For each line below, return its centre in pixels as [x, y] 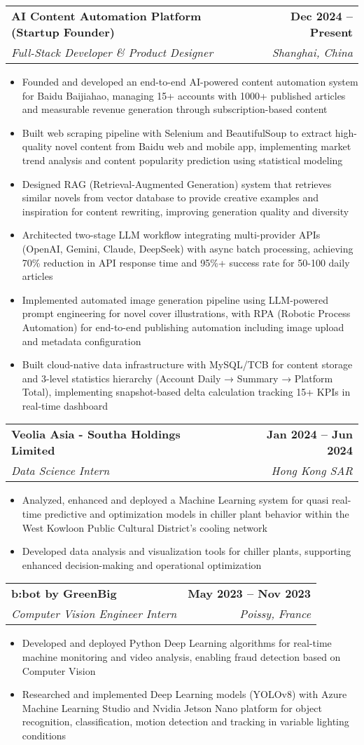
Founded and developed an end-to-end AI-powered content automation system [190, 81]
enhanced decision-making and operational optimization [142, 564]
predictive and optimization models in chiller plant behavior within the [197, 514]
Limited [33, 450]
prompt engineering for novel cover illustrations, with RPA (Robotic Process [186, 313]
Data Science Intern [61, 471]
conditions [44, 735]
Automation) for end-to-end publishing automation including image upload [183, 327]
